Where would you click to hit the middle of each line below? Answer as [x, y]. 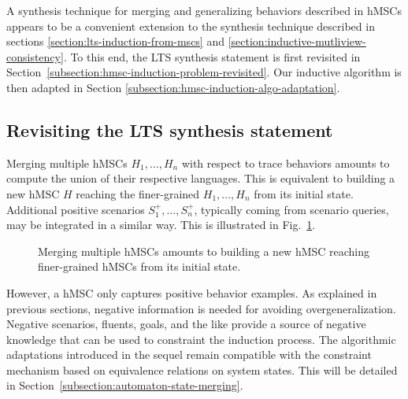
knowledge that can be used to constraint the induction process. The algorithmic [201, 339]
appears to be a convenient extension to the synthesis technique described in [191, 26]
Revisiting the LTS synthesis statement [170, 129]
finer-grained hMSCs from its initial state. [139, 266]
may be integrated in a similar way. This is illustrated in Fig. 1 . [161, 225]
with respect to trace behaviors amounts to [286, 163]
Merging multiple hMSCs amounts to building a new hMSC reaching [204, 251]
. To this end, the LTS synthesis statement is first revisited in [212, 56]
